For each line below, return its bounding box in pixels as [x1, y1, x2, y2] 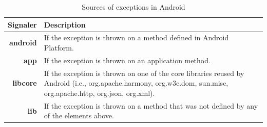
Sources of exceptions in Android [82, 2, 185, 12]
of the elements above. [44, 110, 114, 121]
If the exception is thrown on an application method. [44, 55, 211, 65]
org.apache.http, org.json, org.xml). [44, 87, 155, 98]
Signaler [8, 19, 37, 30]
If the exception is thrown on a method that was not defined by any [44, 100, 258, 111]
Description [44, 19, 86, 30]
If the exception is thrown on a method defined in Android [44, 32, 229, 43]
